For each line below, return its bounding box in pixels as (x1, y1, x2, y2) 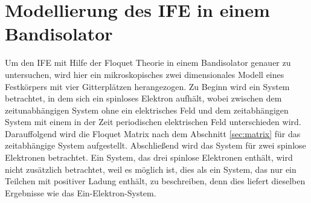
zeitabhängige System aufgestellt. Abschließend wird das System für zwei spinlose (5, 139, 306, 152)
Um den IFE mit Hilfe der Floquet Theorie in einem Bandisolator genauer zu (5, 56, 291, 69)
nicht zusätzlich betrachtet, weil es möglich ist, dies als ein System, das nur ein (5, 163, 297, 175)
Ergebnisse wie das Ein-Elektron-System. (5, 186, 156, 199)
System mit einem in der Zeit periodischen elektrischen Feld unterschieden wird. (5, 115, 301, 128)
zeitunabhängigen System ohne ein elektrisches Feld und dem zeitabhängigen (5, 103, 289, 116)
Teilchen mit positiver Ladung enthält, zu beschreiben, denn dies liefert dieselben (5, 175, 306, 187)
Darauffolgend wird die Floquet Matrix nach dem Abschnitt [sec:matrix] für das (5, 127, 301, 140)
